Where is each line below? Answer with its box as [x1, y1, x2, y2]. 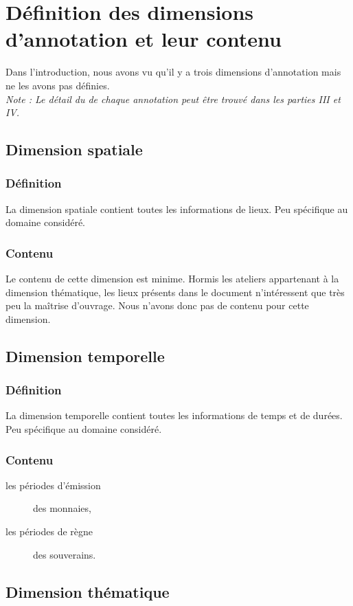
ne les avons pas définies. [5, 78, 110, 92]
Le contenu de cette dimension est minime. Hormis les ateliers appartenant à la [5, 271, 339, 286]
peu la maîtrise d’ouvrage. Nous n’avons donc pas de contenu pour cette [5, 298, 309, 313]
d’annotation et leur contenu [5, 25, 282, 53]
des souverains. [33, 547, 96, 561]
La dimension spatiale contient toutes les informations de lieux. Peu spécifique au [5, 201, 348, 216]
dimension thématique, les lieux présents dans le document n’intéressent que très [5, 284, 345, 299]
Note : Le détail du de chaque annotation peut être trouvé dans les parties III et [5, 91, 341, 106]
